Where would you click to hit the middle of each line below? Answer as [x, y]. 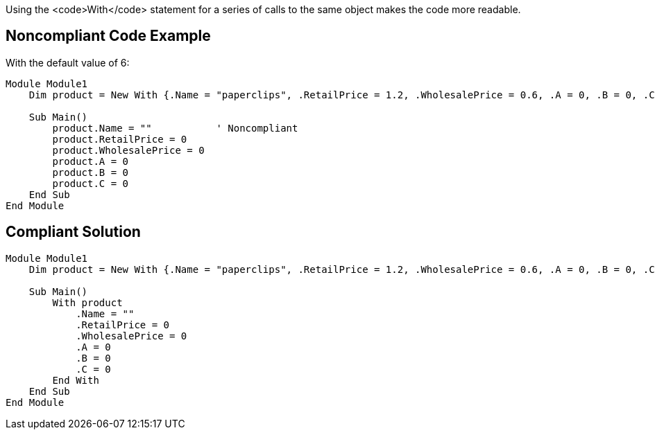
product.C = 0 [91, 183]
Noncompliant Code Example [108, 36]
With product [87, 302]
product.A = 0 [91, 161]
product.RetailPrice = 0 [120, 139]
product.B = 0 [91, 172]
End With [76, 380]
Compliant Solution [73, 232]
